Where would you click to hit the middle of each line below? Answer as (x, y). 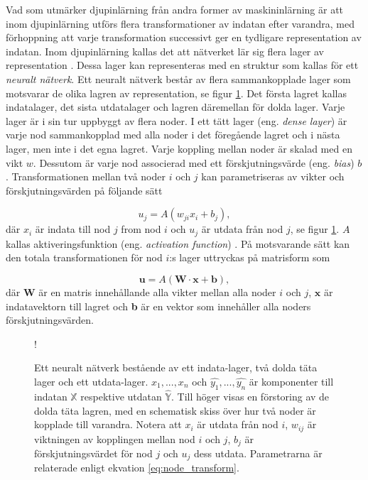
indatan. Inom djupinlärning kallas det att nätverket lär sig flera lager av (165, 51)
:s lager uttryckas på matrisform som (250, 257)
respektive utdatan (121, 396)
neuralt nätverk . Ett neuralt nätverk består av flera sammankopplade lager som (178, 78)
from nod (141, 229)
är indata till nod (73, 229)
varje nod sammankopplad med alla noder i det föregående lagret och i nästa (173, 135)
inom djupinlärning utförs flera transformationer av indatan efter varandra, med (180, 23)
